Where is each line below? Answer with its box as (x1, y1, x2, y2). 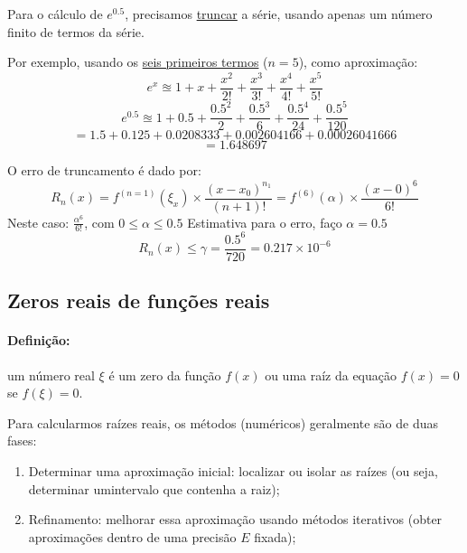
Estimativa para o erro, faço (187, 212, 342, 231)
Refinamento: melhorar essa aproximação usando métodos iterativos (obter (28, 510, 443, 529)
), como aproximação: (298, 52, 418, 71)
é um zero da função (108, 365, 221, 384)
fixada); (254, 527, 296, 546)
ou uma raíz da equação (265, 365, 397, 384)
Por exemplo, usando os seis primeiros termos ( (7, 52, 268, 71)
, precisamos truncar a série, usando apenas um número (125, 5, 433, 23)
